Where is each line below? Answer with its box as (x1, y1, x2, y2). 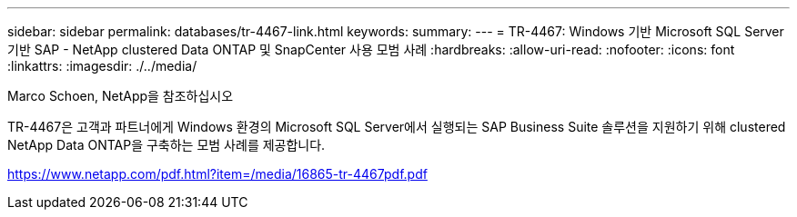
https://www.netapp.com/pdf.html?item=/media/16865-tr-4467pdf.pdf (7, 166, 428, 182)
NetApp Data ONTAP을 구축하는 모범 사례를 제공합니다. (7, 137, 326, 153)
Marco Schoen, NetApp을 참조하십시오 (7, 88, 234, 104)
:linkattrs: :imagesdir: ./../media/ (7, 58, 197, 74)
